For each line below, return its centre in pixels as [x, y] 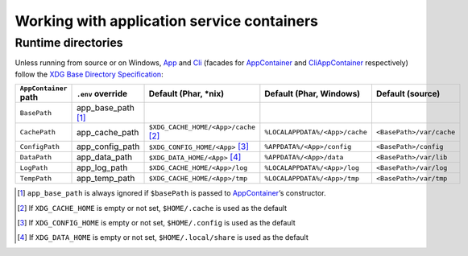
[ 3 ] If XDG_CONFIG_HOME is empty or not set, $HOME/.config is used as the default [156, 222]
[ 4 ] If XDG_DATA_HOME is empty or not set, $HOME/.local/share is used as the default [163, 237]
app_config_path [108, 147]
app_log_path [102, 167]
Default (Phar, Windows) [313, 93]
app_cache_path [108, 132]
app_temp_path [106, 179]
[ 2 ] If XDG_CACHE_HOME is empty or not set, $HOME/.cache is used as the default [152, 208]
